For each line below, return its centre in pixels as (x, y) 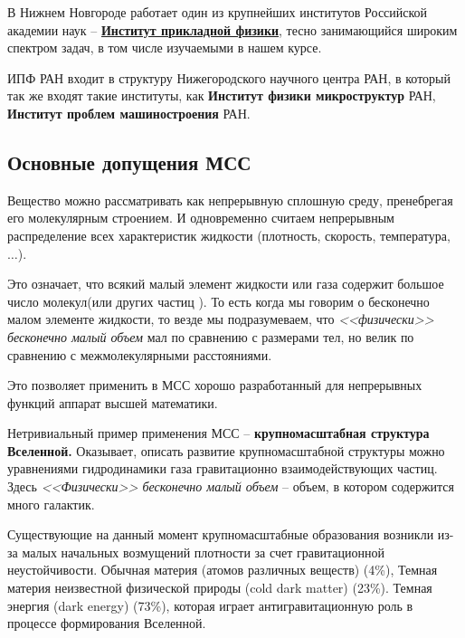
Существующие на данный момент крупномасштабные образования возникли (221, 534)
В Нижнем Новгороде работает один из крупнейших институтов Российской (218, 12)
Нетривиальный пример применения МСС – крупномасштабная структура (218, 433)
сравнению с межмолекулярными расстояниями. (140, 354)
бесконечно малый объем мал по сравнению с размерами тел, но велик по (211, 336)
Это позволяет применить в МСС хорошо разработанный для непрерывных (215, 385)
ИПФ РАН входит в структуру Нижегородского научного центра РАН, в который (229, 77)
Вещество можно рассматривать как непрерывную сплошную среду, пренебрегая (230, 200)
